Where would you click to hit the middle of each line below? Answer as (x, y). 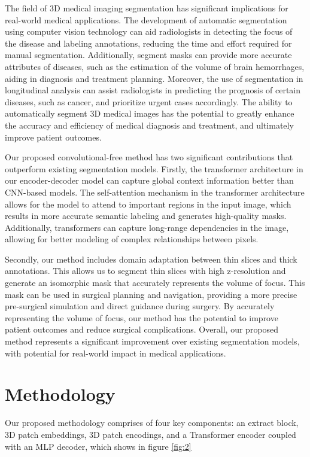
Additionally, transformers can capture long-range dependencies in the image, (147, 227)
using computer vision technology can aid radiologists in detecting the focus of (149, 31)
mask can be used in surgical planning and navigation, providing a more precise (151, 294)
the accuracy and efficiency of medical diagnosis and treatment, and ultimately (149, 125)
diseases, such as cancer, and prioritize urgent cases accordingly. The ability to (149, 101)
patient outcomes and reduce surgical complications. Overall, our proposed (142, 329)
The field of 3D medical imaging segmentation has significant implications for (147, 8)
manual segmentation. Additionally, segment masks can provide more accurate (148, 55)
